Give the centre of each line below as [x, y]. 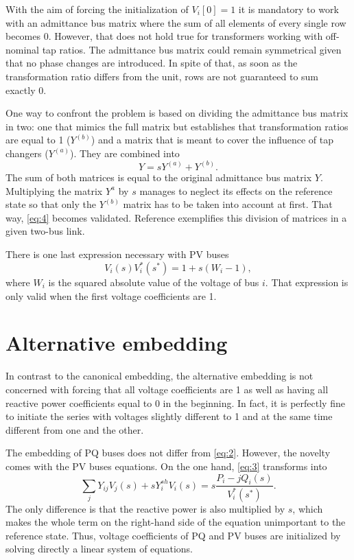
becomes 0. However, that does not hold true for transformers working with [164, 36]
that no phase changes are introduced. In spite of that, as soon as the [152, 63]
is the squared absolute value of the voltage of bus [154, 282]
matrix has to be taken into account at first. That [228, 204]
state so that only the [51, 204]
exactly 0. [26, 90]
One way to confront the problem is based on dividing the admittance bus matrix [177, 113]
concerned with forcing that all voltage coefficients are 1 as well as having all [167, 389]
